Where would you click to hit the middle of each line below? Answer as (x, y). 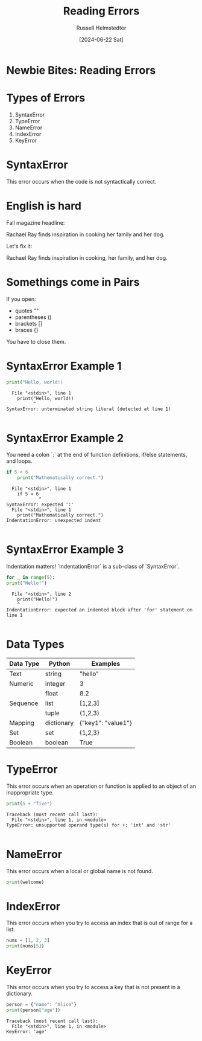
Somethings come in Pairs (73, 282)
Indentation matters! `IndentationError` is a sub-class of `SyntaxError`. (93, 567)
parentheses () (33, 317)
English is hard (44, 206)
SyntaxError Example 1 (64, 366)
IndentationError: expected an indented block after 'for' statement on (99, 610)
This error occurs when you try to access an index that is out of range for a (99, 923)
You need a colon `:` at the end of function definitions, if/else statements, (97, 455)
